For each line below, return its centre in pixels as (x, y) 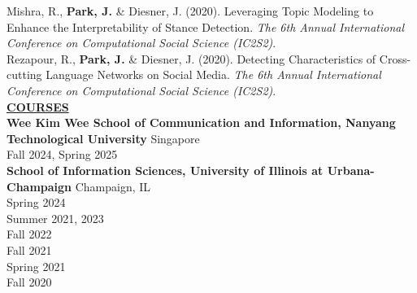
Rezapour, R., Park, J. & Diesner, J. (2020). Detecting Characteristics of (191, 58)
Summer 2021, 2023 (55, 218)
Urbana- (351, 170)
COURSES (38, 106)
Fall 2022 (29, 234)
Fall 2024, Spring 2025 (62, 154)
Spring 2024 (36, 202)
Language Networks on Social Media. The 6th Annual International (213, 74)
